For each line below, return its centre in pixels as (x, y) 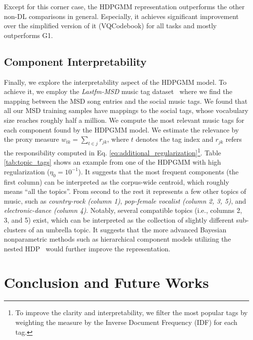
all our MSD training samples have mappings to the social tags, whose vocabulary (126, 110)
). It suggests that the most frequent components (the (158, 171)
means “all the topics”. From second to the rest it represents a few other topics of (125, 191)
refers (234, 139)
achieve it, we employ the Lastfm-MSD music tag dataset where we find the (118, 91)
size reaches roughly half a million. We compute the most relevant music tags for (124, 120)
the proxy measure (32, 139)
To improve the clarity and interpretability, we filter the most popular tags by (131, 312)
